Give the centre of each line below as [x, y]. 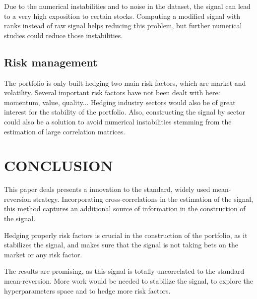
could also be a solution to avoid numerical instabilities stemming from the [118, 121]
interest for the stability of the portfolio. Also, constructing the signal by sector [125, 112]
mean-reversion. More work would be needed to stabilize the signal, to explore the [129, 281]
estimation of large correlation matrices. [65, 131]
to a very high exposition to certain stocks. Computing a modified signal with [122, 16]
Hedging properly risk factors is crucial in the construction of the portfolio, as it [126, 235]
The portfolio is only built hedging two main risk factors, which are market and [125, 83]
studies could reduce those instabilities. [64, 35]
